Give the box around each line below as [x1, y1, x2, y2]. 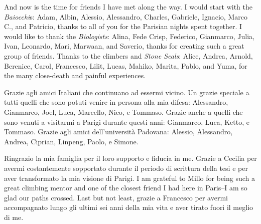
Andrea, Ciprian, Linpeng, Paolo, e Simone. [4, 136, 139, 146]
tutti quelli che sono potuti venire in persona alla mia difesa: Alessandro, [4, 97, 228, 107]
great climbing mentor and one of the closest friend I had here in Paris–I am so [4, 182, 247, 193]
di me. [4, 211, 24, 222]
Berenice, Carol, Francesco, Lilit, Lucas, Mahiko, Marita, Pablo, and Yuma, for [4, 60, 247, 71]
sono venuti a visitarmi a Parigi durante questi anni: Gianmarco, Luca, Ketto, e [4, 116, 249, 127]
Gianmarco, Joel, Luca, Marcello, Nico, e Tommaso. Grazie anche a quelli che [4, 106, 243, 117]
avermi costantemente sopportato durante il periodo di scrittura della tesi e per [4, 162, 248, 173]
